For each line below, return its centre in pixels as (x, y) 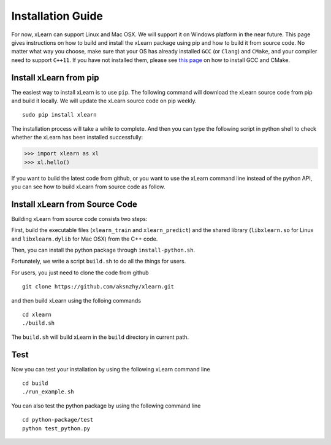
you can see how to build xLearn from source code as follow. (88, 187)
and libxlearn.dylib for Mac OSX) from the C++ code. (85, 239)
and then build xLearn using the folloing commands (76, 300)
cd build (35, 383)
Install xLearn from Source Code (74, 204)
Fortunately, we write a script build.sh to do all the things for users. (99, 261)
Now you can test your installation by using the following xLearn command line (111, 369)
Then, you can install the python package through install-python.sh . (103, 250)
